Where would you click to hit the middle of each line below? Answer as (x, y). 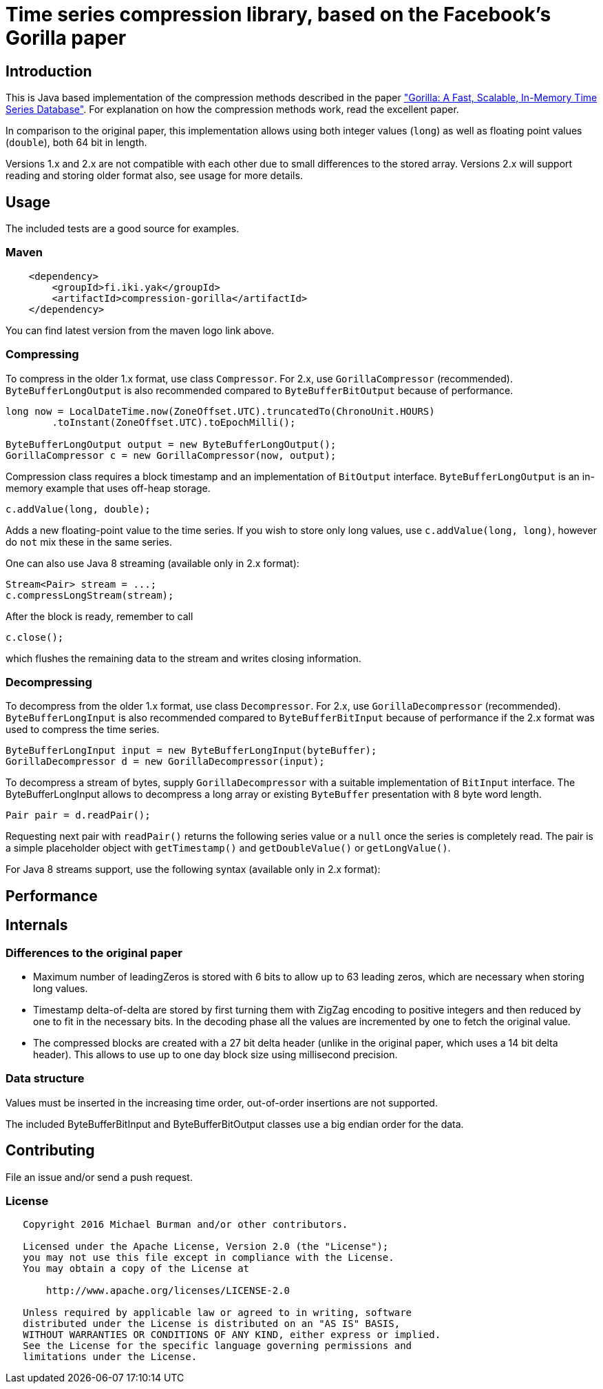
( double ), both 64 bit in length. (76, 143)
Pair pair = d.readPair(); (78, 815)
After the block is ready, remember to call (99, 616)
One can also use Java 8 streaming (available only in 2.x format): (152, 563)
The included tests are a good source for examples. (123, 229)
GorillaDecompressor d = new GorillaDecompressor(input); (165, 762)
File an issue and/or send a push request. (99, 1177)
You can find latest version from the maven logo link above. (140, 330)
